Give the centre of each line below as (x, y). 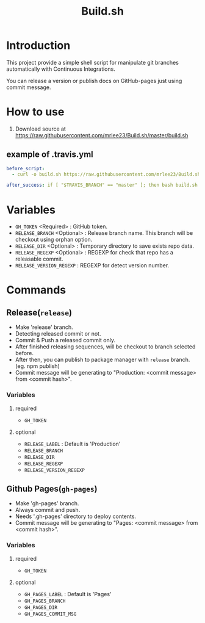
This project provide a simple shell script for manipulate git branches (92, 62)
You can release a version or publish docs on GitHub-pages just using (94, 81)
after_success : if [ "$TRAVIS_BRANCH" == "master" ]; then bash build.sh (102, 185)
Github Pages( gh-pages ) (52, 488)
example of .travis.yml (50, 155)
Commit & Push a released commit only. (65, 340)
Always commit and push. (48, 510)
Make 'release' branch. (44, 327)
